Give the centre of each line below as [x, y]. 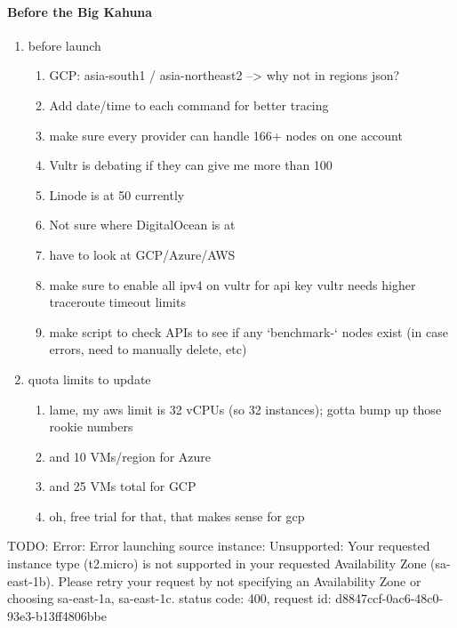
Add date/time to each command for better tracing [189, 105]
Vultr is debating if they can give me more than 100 [191, 165]
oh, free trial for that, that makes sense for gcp [177, 515]
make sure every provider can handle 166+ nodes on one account [226, 135]
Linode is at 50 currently [117, 194]
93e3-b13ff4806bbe [57, 615]
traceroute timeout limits [117, 302]
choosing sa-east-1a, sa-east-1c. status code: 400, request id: [169, 598]
